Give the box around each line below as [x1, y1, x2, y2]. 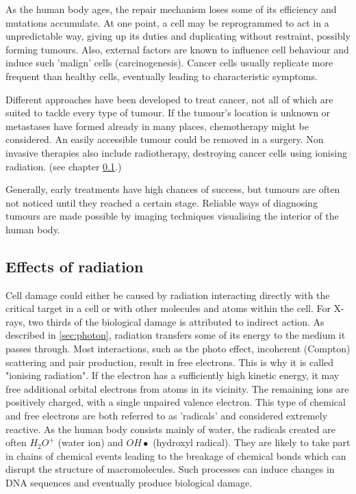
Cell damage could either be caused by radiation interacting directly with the [5, 287, 330, 302]
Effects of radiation [5, 255, 144, 276]
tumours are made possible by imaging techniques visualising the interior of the [5, 209, 339, 223]
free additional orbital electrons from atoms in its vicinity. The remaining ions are [5, 381, 349, 395]
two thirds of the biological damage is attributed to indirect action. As [28, 314, 325, 328]
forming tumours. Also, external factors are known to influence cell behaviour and [5, 42, 349, 56]
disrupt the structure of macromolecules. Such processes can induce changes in [5, 462, 335, 476]
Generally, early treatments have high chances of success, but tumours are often [5, 182, 340, 196]
